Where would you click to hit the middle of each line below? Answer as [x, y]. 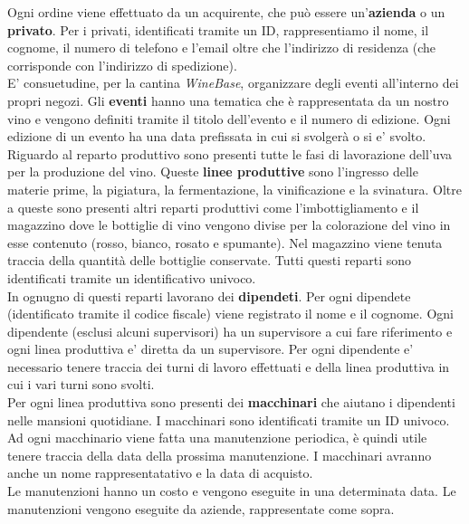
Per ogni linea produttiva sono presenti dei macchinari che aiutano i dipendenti [231, 402]
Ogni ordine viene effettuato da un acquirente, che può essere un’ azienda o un [226, 12]
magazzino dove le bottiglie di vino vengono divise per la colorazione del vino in [229, 225]
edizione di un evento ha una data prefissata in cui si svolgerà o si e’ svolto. [217, 136]
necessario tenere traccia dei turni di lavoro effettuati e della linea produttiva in [229, 366]
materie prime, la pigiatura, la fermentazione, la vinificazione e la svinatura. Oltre [234, 189]
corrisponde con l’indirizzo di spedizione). [122, 65]
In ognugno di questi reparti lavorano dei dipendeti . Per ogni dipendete [209, 295]
